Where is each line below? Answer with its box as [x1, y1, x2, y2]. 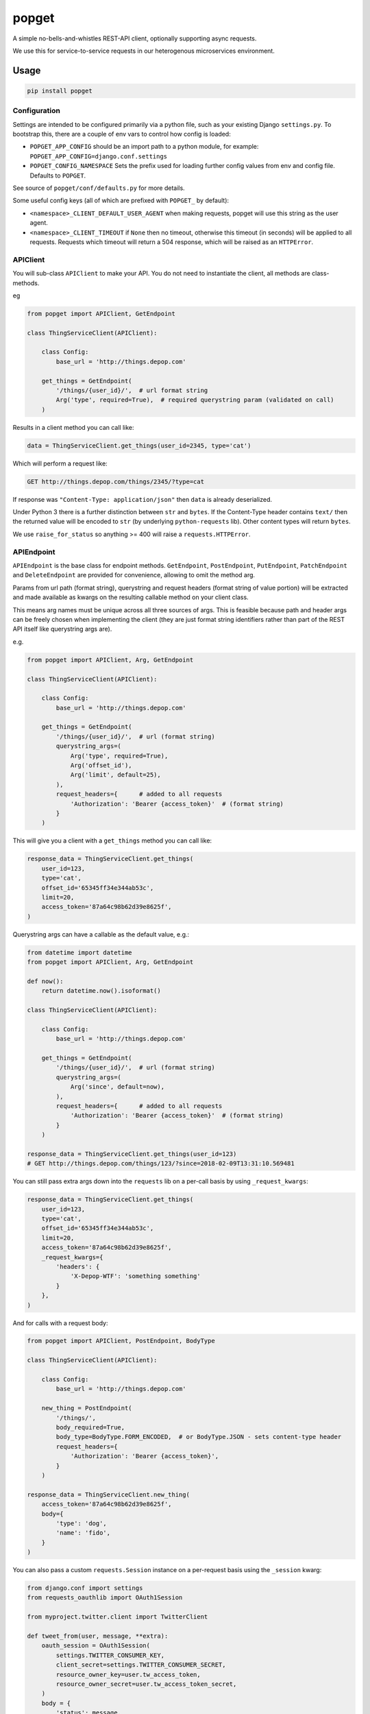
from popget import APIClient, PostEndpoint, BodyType [27, 1337, 215, 1345]
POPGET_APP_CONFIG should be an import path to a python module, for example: [29, 143, 259, 151]
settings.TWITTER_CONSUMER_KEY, [56, 1651, 164, 1659]
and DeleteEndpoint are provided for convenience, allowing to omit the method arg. [12, 571, 256, 579]
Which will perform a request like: [12, 459, 108, 468]
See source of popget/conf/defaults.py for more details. [12, 184, 185, 192]
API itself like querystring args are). [12, 625, 112, 633]
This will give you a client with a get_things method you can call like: [12, 836, 212, 845]
